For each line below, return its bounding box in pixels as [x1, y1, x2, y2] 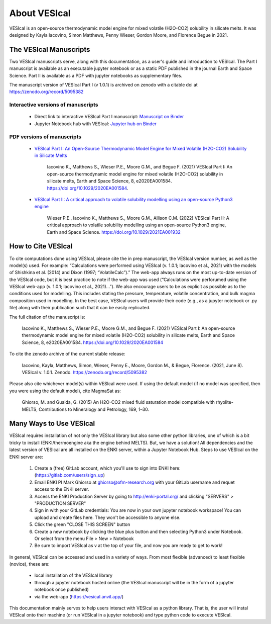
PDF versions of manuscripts [9, 133, 82, 140]
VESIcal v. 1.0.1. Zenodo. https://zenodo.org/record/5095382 [22, 369, 148, 375]
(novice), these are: [9, 561, 50, 567]
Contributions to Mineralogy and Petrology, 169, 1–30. [38, 406, 150, 412]
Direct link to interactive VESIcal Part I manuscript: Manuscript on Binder [34, 114, 184, 120]
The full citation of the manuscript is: [9, 314, 85, 320]
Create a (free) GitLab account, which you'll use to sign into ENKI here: [34, 465, 181, 471]
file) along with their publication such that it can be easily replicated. [9, 305, 151, 311]
